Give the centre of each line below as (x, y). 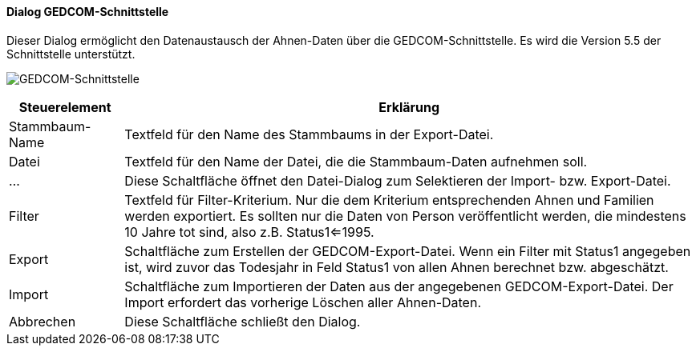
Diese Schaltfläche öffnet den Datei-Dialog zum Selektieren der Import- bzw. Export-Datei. (398, 180)
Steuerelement (65, 107)
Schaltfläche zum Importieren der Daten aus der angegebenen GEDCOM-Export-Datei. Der (399, 286)
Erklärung (409, 107)
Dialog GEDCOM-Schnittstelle (88, 12)
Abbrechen (42, 321)
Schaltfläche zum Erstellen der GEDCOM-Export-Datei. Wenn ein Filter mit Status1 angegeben (408, 251)
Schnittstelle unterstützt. (71, 54)
